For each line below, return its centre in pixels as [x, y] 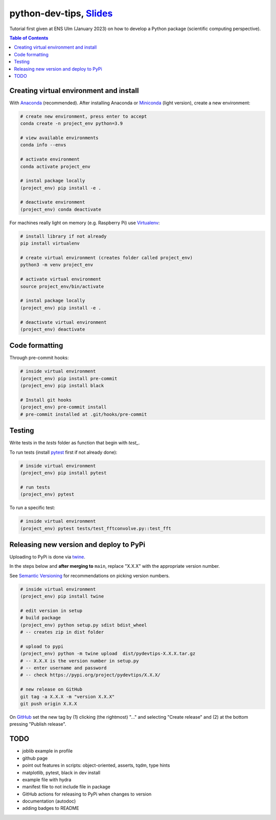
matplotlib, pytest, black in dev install [61, 772]
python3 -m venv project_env [57, 265]
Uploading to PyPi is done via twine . [47, 557]
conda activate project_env [55, 167]
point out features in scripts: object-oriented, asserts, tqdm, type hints [96, 765]
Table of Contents [29, 38]
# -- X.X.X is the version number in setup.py [79, 661]
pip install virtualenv [50, 243]
